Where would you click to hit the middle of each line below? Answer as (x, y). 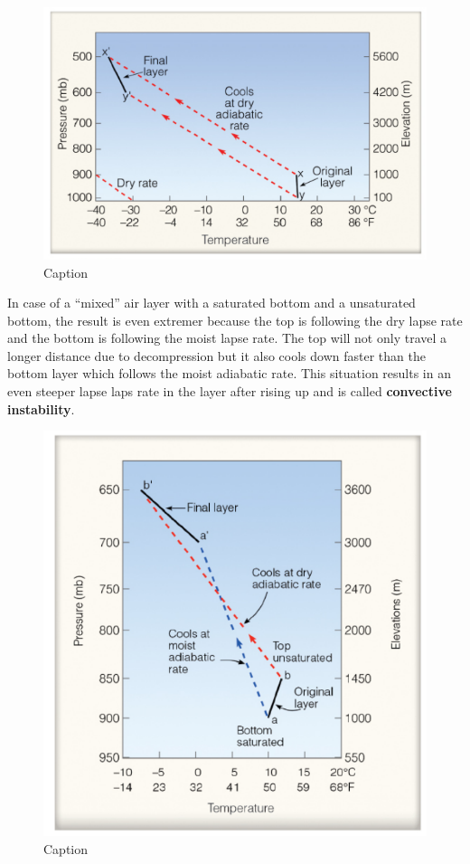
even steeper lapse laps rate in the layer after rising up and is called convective (230, 391)
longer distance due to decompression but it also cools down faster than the (216, 355)
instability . (41, 408)
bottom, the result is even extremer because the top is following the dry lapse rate (235, 320)
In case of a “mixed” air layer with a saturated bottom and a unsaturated (211, 303)
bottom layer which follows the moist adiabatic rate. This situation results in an (229, 373)
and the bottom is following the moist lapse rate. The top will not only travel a (227, 338)
